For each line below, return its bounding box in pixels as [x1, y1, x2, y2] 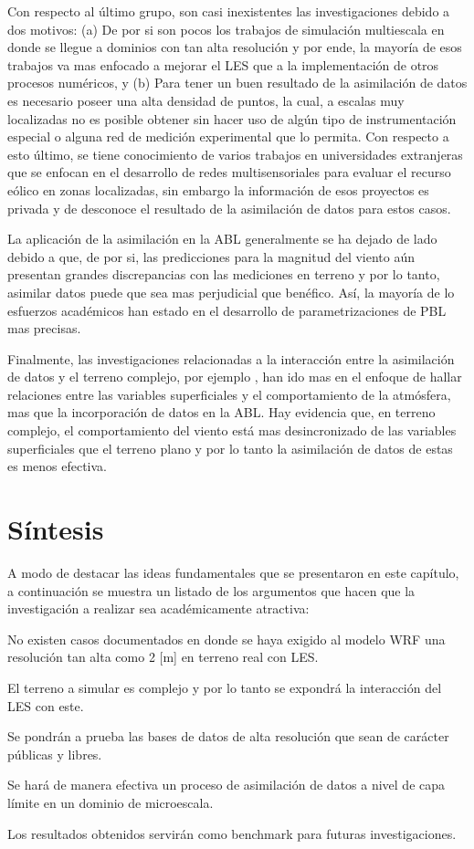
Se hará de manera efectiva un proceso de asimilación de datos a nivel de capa [7, 775, 446, 794]
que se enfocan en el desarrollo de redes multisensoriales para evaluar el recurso [7, 162, 451, 182]
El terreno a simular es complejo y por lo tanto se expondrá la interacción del [7, 677, 442, 697]
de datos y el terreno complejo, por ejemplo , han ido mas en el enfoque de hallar [7, 367, 462, 386]
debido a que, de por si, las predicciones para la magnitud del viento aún [7, 246, 416, 266]
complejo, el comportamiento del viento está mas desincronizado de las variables [7, 421, 457, 440]
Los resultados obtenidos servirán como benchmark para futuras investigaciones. [7, 823, 457, 843]
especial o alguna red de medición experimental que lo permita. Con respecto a [7, 127, 449, 146]
